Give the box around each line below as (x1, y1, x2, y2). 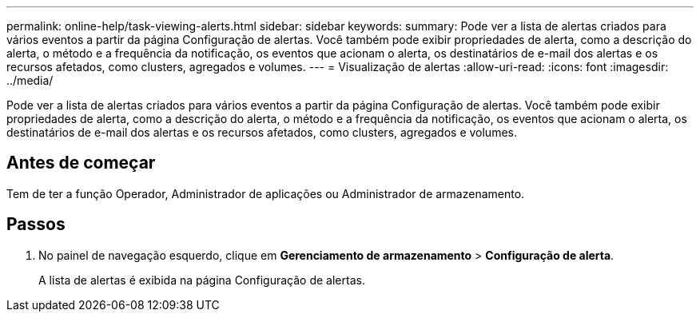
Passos (6, 214, 66, 235)
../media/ (6, 74, 54, 87)
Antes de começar (6, 153, 156, 173)
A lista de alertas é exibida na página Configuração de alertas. (38, 272, 365, 287)
